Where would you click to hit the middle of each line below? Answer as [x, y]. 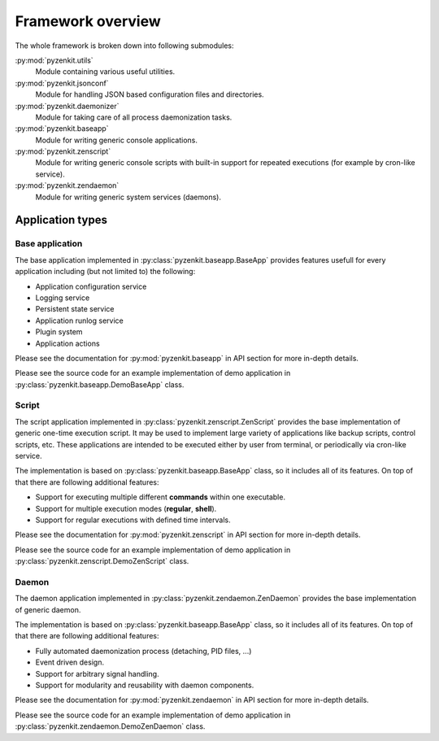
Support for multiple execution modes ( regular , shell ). [126, 508]
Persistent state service [75, 309]
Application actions [68, 343]
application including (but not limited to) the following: [105, 272]
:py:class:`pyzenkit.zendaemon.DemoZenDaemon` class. [110, 726]
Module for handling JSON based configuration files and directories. [150, 94]
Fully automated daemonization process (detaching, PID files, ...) [143, 651]
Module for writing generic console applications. [117, 140]
